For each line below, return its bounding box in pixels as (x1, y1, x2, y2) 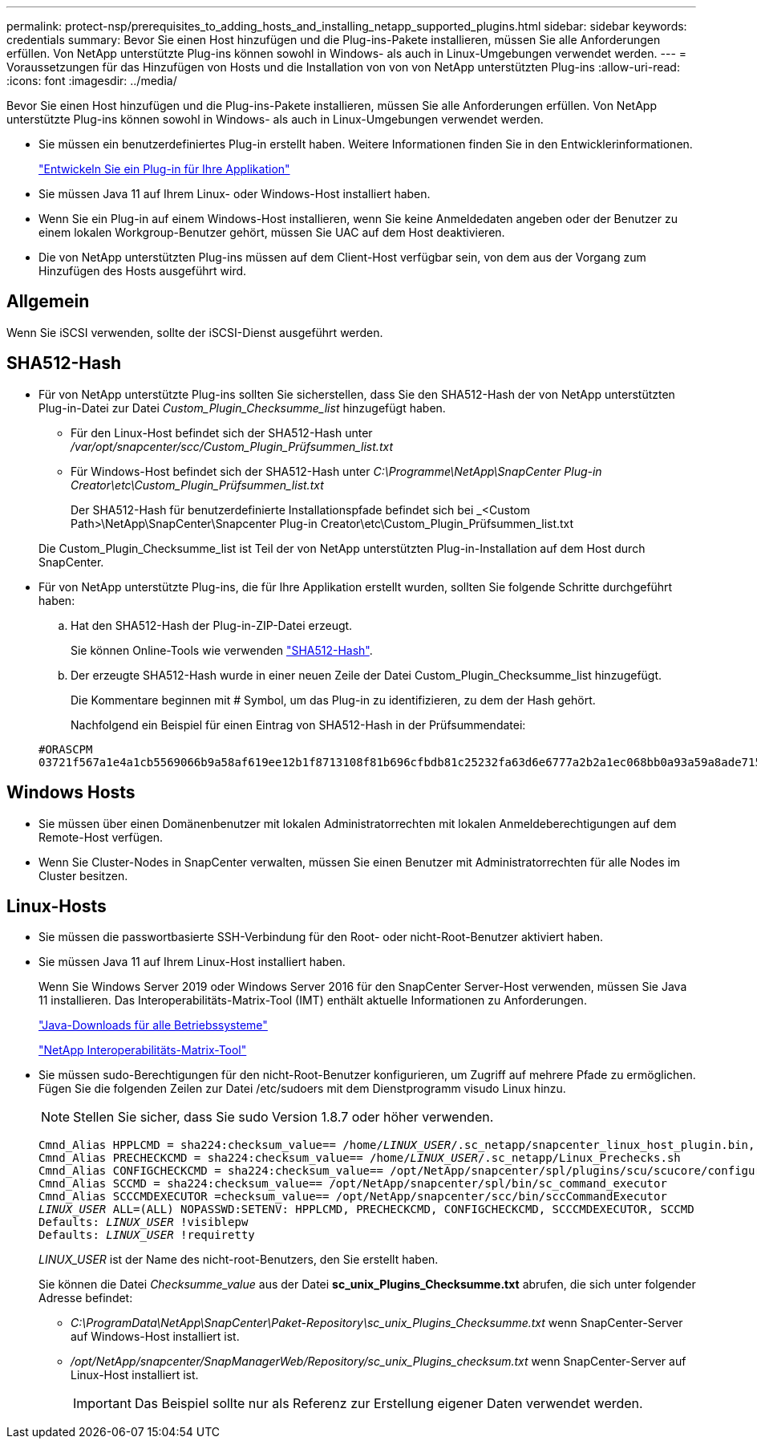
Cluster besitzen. (38, 868, 128, 883)
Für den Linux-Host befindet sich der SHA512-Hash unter (71, 425, 373, 440)
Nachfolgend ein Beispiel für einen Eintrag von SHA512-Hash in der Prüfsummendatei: (71, 717, 526, 732)
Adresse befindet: (38, 1291, 133, 1305)
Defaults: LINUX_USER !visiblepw (38, 1216, 249, 1229)
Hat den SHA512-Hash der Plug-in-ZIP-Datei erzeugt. (71, 618, 353, 632)
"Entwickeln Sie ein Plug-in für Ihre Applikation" (38, 162, 290, 176)
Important (73, 1395, 132, 1412)
